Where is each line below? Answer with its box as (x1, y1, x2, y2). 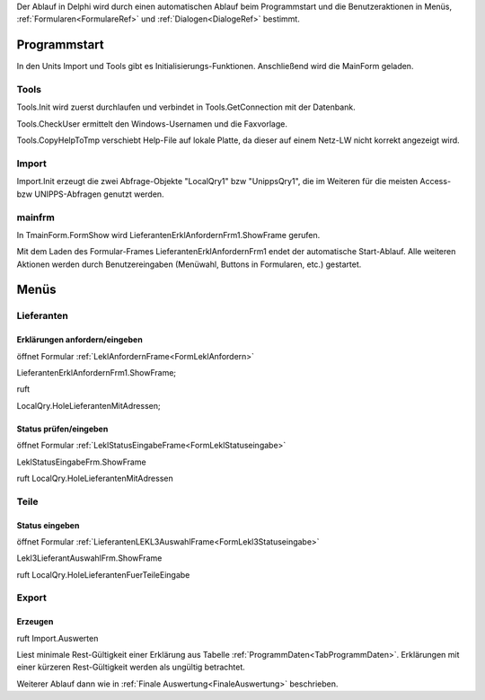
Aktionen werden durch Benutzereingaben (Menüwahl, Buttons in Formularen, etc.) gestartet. (16, 259, 362, 270)
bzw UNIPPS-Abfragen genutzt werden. (16, 189, 165, 199)
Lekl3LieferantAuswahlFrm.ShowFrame (16, 553, 163, 563)
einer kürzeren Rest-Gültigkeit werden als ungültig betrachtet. (16, 661, 246, 673)
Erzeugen (16, 616, 54, 627)
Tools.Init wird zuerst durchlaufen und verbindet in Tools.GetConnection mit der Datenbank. (16, 102, 356, 112)
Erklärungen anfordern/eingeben (16, 334, 143, 345)
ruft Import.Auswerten (16, 633, 99, 643)
